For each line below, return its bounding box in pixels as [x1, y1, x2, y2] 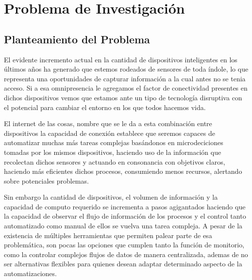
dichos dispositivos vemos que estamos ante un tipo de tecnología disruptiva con [4, 92, 242, 102]
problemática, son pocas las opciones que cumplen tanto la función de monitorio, [4, 240, 245, 250]
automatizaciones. [4, 268, 57, 279]
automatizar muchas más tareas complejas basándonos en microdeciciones [4, 137, 223, 148]
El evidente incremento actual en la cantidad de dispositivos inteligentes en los [4, 54, 237, 64]
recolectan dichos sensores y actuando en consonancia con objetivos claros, [4, 156, 225, 167]
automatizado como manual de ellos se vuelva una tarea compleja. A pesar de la [4, 221, 243, 231]
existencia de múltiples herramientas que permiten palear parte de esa [4, 230, 212, 240]
